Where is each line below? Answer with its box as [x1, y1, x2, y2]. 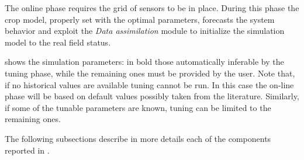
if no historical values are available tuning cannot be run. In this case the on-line [5, 78, 294, 91]
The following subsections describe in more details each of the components [5, 132, 271, 144]
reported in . [5, 144, 50, 156]
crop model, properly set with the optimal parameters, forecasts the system [5, 13, 275, 25]
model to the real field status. [5, 36, 111, 48]
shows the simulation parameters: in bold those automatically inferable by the [5, 55, 284, 68]
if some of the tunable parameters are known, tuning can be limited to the [5, 101, 271, 113]
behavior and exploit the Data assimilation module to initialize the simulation [5, 25, 285, 37]
